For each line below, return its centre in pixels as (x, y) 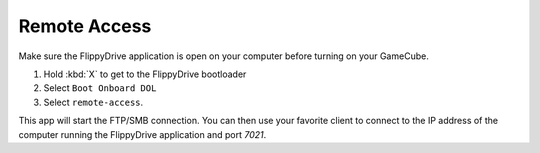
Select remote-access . (93, 102)
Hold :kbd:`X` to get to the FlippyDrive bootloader (145, 74)
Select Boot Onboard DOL (100, 88)
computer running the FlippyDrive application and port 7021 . (142, 134)
